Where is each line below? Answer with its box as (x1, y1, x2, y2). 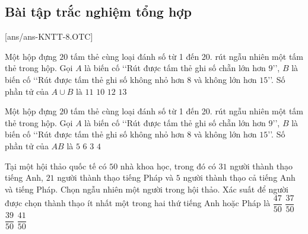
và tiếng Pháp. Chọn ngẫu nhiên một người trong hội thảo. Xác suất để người (5, 182, 288, 195)
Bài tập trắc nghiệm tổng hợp (5, 2, 192, 21)
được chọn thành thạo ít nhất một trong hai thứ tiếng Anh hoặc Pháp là (5, 197, 271, 209)
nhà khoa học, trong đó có (120, 159, 216, 172)
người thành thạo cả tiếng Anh (183, 171, 296, 184)
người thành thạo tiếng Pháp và (57, 171, 174, 184)
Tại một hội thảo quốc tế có (5, 159, 107, 172)
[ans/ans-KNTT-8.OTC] (5, 30, 93, 43)
